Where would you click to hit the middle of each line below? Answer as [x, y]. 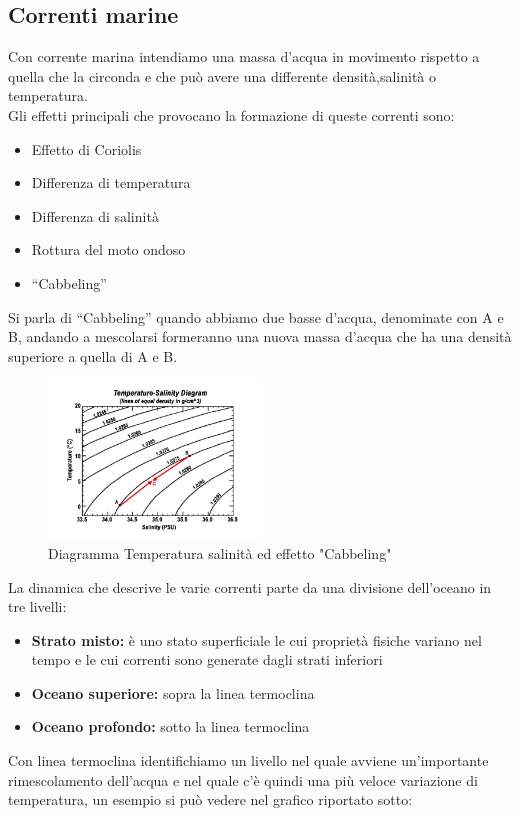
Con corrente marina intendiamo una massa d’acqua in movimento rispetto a [244, 56]
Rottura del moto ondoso [108, 249]
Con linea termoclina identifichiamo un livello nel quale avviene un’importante [248, 760]
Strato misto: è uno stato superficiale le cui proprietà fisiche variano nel [256, 639]
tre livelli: [37, 606]
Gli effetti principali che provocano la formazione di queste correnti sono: [231, 114]
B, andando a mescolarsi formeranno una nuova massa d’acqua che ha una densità [260, 336]
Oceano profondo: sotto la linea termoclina [170, 726]
